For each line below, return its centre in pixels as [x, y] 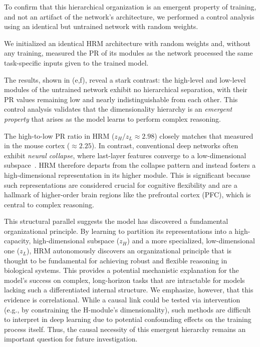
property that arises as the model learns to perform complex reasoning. [112, 118]
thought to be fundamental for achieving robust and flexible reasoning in [116, 260]
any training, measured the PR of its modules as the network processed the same [128, 53]
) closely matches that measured [204, 135]
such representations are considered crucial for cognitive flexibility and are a [121, 185]
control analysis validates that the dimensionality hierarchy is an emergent [118, 109]
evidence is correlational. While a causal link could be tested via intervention [122, 300]
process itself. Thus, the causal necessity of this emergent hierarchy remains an [125, 329]
